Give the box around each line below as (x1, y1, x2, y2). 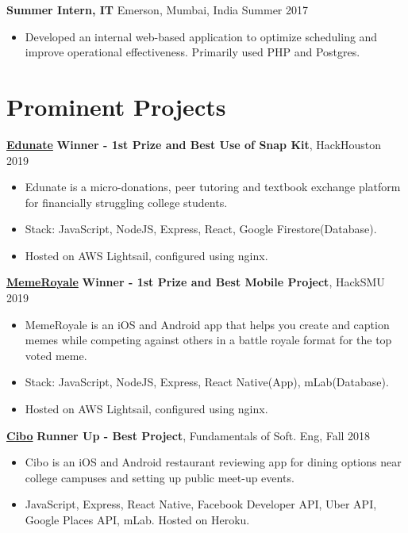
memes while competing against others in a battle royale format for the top (25, 332, 392, 348)
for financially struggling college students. (25, 194, 228, 210)
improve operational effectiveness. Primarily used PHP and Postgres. (25, 44, 360, 60)
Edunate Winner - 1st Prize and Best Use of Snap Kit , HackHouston (6, 136, 382, 152)
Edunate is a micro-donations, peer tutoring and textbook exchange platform (25, 178, 401, 195)
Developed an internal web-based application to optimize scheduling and (25, 28, 378, 44)
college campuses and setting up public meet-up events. (25, 469, 294, 485)
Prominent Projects (6, 90, 226, 122)
